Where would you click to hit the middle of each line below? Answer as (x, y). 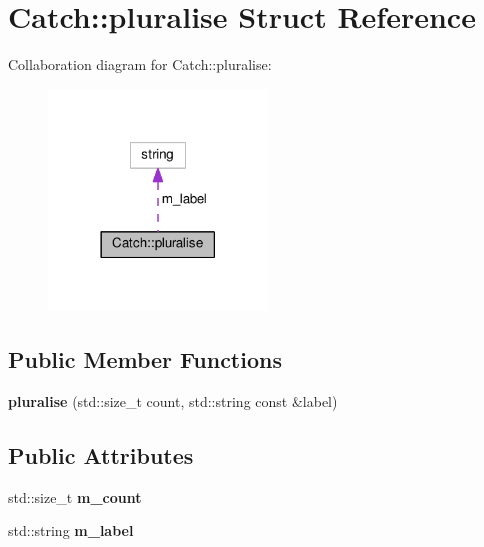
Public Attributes (101, 455)
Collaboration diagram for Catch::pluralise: (140, 64)
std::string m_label (71, 530)
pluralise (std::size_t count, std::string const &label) (173, 401)
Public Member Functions (145, 359)
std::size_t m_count (75, 496)
